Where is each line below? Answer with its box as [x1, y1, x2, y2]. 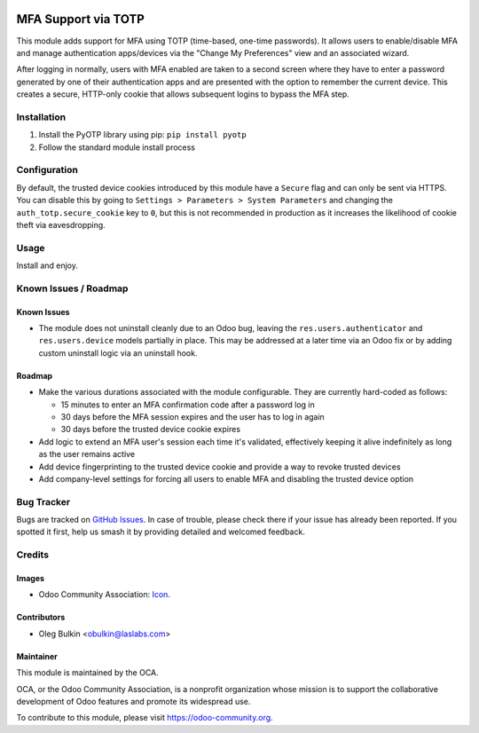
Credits [16, 548, 49, 561]
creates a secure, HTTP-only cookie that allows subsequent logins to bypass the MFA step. [16, 89, 349, 99]
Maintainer [16, 650, 58, 661]
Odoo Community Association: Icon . [38, 589, 170, 600]
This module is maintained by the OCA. [16, 667, 159, 678]
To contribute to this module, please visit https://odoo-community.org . [16, 713, 274, 723]
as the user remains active [38, 449, 136, 460]
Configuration [16, 164, 79, 177]
